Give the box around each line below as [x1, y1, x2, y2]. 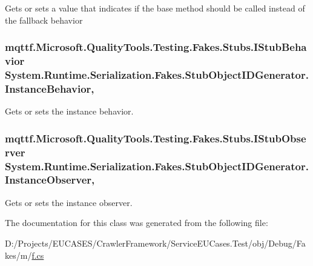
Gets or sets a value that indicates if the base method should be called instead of [5, 2, 305, 14]
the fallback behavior [5, 13, 83, 26]
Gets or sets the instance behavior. [5, 105, 134, 118]
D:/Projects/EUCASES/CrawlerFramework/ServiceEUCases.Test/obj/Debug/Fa [5, 236, 306, 249]
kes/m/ [5, 248, 32, 261]
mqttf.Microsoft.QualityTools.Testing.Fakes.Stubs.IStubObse [5, 130, 306, 145]
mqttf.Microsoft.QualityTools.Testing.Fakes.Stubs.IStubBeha [5, 39, 307, 55]
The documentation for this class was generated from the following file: [5, 216, 268, 229]
